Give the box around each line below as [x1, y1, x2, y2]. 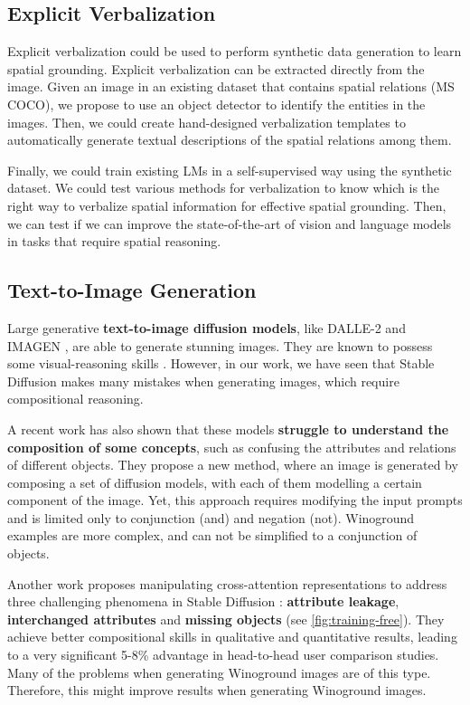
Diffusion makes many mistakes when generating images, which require [7, 371, 399, 390]
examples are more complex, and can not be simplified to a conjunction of [7, 526, 418, 545]
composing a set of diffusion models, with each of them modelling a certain [7, 472, 422, 491]
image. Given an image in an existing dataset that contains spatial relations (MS [7, 77, 455, 96]
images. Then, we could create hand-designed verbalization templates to [7, 112, 406, 131]
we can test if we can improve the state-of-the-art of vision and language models [7, 214, 452, 233]
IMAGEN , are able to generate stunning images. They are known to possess [7, 336, 433, 355]
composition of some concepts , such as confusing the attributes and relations [7, 437, 456, 456]
